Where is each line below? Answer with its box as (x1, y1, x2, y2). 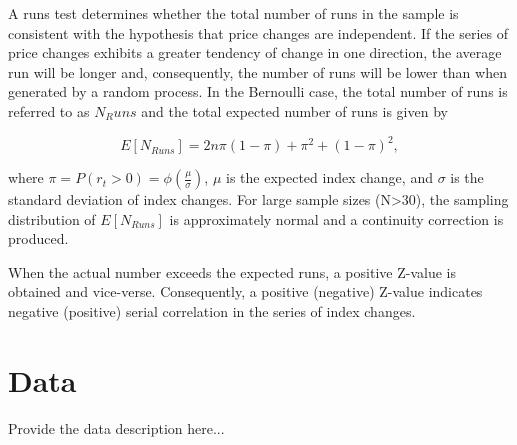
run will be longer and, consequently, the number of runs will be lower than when (8, 61, 507, 82)
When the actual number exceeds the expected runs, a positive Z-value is (8, 261, 456, 282)
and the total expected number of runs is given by (141, 100, 448, 121)
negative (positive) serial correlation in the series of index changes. (8, 301, 416, 322)
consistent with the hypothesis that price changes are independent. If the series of (8, 22, 508, 43)
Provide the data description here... (8, 417, 225, 438)
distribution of (8, 208, 96, 229)
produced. (8, 228, 69, 249)
